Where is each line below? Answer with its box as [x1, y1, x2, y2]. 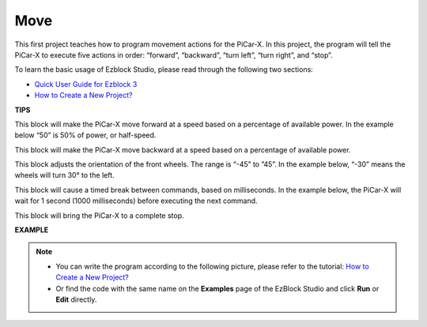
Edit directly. [55, 295, 97, 304]
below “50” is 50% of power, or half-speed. [14, 130, 157, 140]
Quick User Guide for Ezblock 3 [34, 79, 138, 88]
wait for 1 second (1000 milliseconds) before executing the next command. [14, 196, 258, 205]
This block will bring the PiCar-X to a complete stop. [14, 210, 185, 220]
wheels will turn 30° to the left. [14, 171, 115, 180]
